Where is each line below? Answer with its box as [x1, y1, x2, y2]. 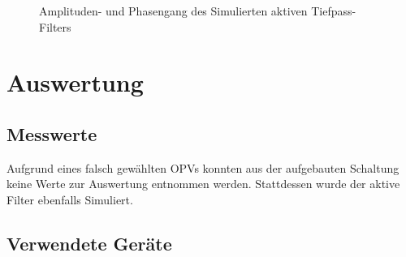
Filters [39, 18, 71, 35]
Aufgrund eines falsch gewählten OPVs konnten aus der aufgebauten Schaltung [6, 159, 400, 176]
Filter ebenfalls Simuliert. [6, 191, 133, 208]
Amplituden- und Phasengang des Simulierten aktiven [39, 2, 308, 19]
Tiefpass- [311, 2, 356, 19]
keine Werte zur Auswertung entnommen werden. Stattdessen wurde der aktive [6, 175, 400, 192]
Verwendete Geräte [6, 230, 172, 255]
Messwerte [6, 121, 97, 146]
